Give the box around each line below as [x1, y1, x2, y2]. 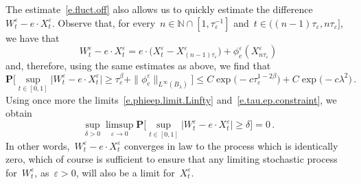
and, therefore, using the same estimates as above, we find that [5, 58, 271, 73]
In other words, [5, 138, 70, 152]
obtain [5, 106, 32, 120]
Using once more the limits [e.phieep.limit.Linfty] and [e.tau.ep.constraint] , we [5, 92, 337, 106]
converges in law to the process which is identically [124, 138, 338, 152]
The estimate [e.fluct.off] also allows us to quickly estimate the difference [5, 2, 313, 16]
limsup [105, 120, 134, 130]
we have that [5, 30, 60, 45]
